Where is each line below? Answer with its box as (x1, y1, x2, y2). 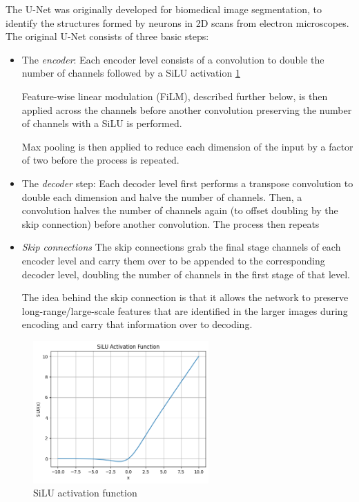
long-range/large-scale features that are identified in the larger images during (21, 303, 348, 318)
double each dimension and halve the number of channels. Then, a (21, 189, 302, 204)
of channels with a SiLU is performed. (21, 116, 182, 131)
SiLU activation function (33, 485, 137, 500)
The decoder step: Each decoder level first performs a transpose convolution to (21, 175, 353, 190)
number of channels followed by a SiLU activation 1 (21, 66, 240, 80)
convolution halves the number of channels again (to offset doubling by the (21, 203, 338, 218)
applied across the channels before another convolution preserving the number (21, 102, 352, 117)
